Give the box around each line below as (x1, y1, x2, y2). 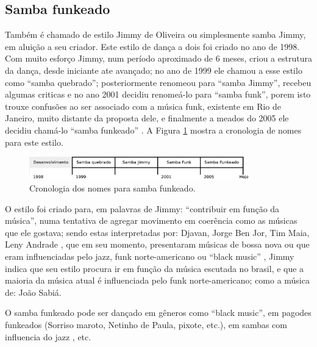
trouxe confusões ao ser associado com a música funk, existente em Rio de (5, 99, 282, 112)
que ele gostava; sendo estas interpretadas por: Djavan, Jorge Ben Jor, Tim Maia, (5, 226, 310, 238)
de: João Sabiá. (5, 285, 62, 298)
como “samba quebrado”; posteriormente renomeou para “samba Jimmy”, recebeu (5, 76, 312, 88)
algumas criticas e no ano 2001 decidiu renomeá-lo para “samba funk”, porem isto (5, 88, 311, 101)
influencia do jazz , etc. (5, 330, 91, 343)
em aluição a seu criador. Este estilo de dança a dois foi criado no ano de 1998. (5, 40, 300, 52)
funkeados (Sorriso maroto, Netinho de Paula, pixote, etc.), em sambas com (5, 318, 287, 331)
